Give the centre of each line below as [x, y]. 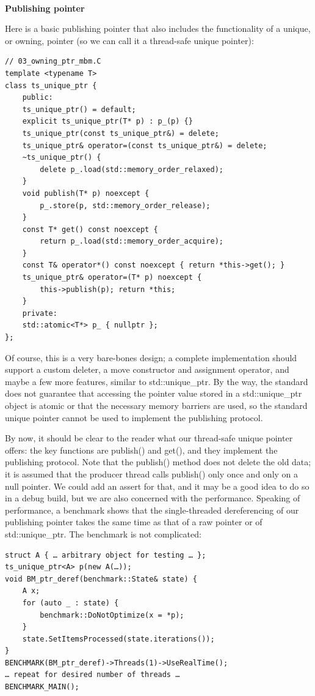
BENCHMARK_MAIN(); [42, 687]
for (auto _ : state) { [71, 603]
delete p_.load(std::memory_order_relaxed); [132, 169]
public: [38, 98]
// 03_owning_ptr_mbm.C [53, 62]
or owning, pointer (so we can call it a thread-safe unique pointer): [129, 40]
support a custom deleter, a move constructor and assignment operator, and [147, 369]
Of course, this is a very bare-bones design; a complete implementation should [151, 357]
